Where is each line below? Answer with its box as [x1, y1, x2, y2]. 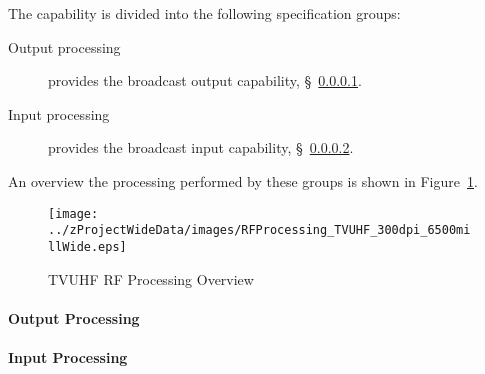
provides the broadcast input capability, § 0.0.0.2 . [48, 137, 354, 158]
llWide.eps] [48, 239, 127, 254]
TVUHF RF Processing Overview [48, 268, 254, 289]
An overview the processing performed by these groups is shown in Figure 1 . [8, 170, 478, 191]
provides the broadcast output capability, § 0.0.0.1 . [48, 70, 362, 91]
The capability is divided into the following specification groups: [8, 3, 401, 23]
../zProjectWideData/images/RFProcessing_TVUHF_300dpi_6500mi [48, 223, 471, 238]
